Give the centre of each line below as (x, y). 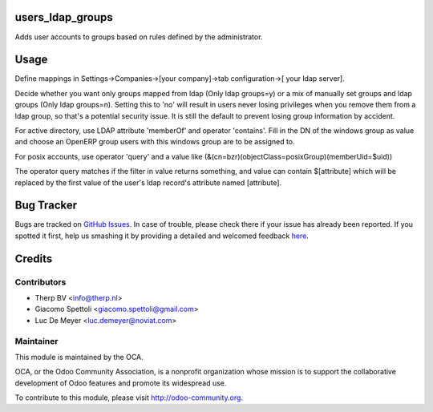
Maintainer (36, 341)
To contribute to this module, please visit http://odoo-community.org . (129, 398)
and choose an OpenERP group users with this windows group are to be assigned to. (155, 142)
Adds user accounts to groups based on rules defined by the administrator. (139, 37)
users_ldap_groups (64, 17)
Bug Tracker (46, 206)
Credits (34, 259)
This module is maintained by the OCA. (79, 357)
